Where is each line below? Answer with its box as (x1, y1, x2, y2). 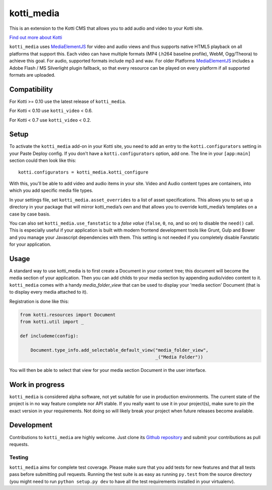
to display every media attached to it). (9, 289, 88, 295)
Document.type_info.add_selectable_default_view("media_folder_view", (30, 347, 209, 353)
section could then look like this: (9, 157, 77, 164)
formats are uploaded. (9, 72, 55, 78)
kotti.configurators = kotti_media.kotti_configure (18, 169, 149, 175)
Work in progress (9, 380, 65, 389)
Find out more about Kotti (9, 34, 62, 40)
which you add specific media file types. (9, 187, 93, 194)
